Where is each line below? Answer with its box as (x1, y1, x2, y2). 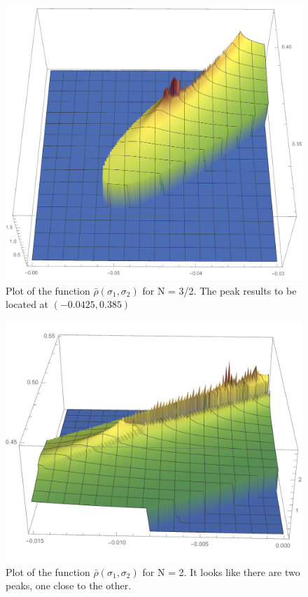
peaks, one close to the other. (6, 578, 132, 593)
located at (6, 297, 49, 311)
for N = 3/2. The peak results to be (142, 283, 297, 297)
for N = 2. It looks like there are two (142, 564, 300, 579)
